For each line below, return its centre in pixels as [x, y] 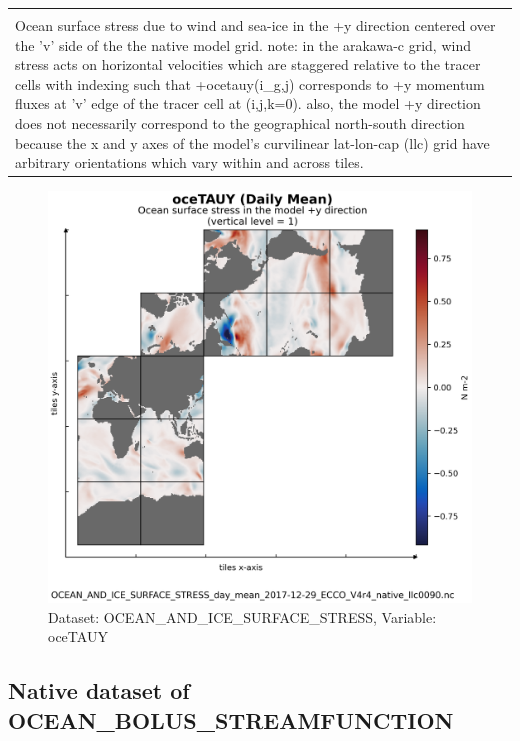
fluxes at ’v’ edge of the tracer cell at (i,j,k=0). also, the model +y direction [248, 103]
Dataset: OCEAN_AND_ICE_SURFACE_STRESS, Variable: [242, 616]
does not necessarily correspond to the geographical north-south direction [240, 122]
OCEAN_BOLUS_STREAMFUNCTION [231, 719]
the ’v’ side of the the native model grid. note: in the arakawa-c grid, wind [243, 44]
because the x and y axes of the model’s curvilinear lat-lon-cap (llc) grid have [252, 142]
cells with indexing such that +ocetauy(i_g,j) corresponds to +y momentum [250, 83]
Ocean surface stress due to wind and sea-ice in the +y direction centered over [255, 25]
